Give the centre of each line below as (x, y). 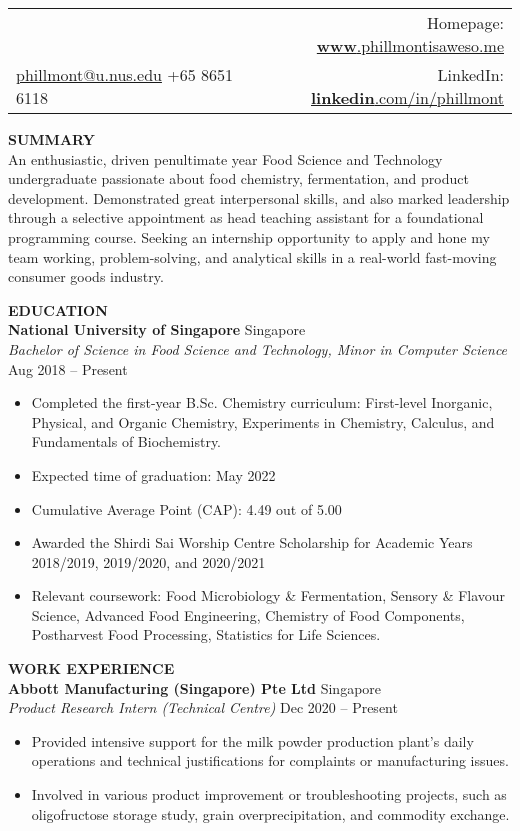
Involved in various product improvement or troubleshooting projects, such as (269, 794)
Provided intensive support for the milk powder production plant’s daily (252, 740)
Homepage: (465, 22)
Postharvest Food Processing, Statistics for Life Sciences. (206, 634)
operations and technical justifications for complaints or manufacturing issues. (270, 760)
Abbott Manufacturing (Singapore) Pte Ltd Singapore (195, 687)
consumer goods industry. (86, 276)
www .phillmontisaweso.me (410, 45)
